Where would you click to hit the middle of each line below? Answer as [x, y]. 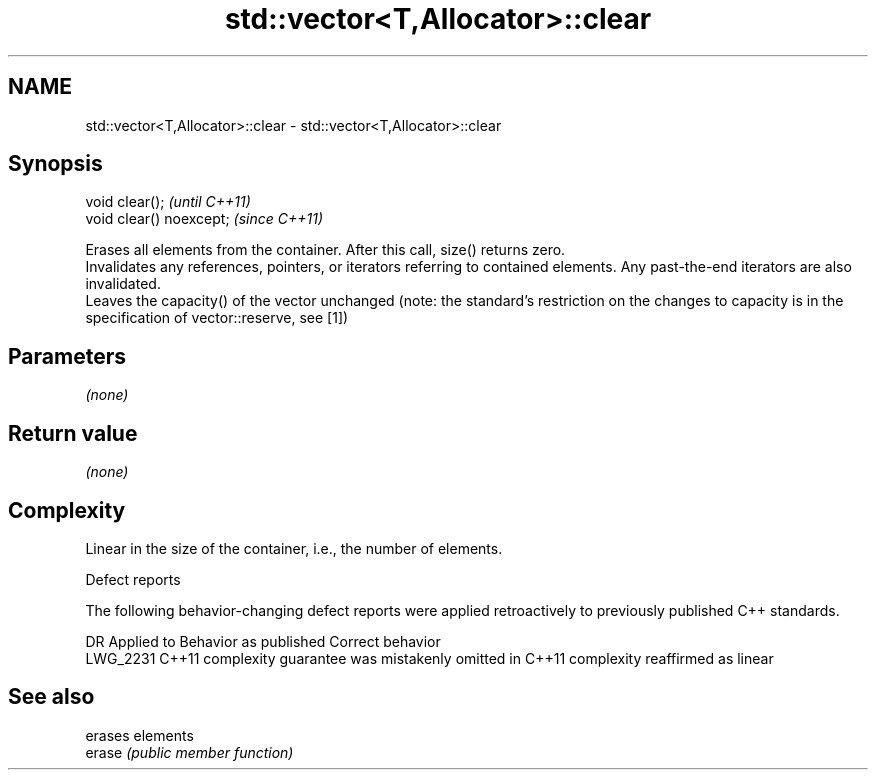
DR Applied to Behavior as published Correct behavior [263, 641]
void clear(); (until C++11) [168, 202]
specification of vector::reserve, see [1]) [217, 318]
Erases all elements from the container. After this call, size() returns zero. [325, 250]
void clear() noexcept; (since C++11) [204, 219]
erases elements [139, 735]
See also [51, 697]
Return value [73, 433]
